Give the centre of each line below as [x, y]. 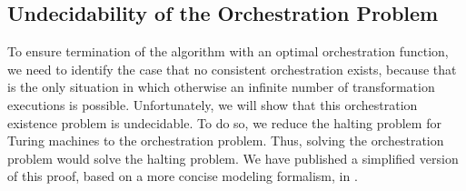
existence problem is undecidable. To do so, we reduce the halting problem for [224, 122]
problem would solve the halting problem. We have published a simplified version [233, 158]
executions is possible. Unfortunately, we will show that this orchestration [213, 104]
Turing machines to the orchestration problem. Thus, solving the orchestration [226, 141]
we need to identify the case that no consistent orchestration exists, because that [232, 69]
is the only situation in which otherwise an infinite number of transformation [221, 87]
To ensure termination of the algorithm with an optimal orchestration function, [228, 51]
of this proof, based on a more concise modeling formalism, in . [183, 176]
